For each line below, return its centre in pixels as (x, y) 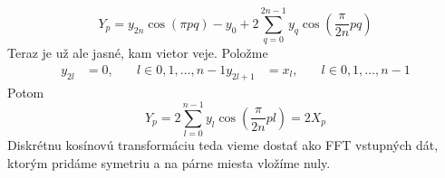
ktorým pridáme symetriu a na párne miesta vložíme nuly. (169, 162)
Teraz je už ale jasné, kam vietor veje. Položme (138, 53)
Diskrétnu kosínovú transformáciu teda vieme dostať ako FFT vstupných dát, (223, 145)
